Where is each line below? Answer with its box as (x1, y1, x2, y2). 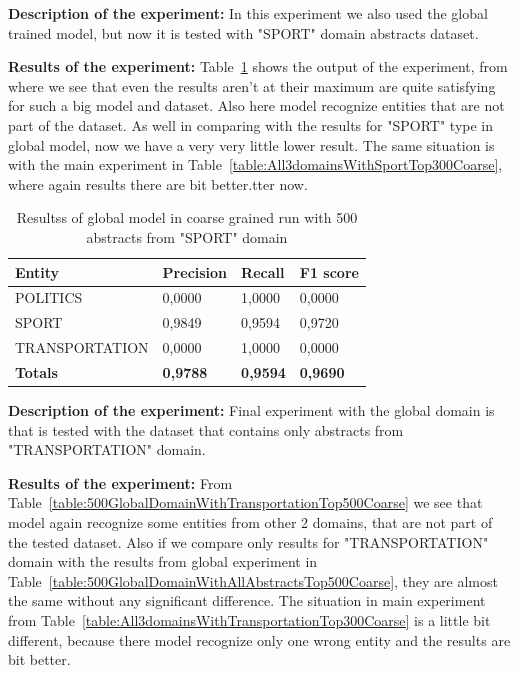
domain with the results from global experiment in (8, 551, 318, 572)
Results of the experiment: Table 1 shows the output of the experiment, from (8, 56, 508, 77)
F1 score (299, 261, 359, 282)
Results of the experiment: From (8, 472, 233, 493)
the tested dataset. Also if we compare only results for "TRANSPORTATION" (8, 531, 489, 552)
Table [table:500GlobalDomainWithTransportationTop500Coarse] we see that (8, 492, 483, 513)
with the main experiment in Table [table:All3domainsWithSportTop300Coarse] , (8, 154, 503, 175)
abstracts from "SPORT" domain (86, 226, 288, 247)
